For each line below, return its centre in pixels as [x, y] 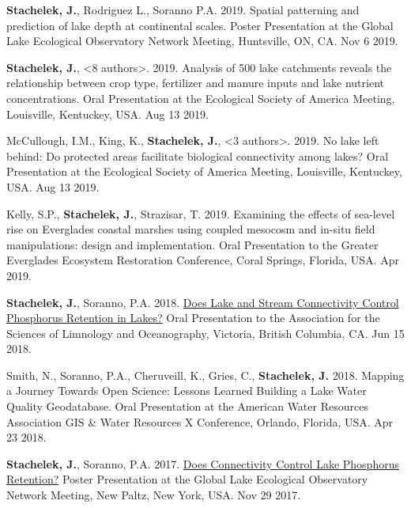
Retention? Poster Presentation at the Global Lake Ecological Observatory [187, 479]
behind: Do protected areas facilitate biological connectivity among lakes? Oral [198, 155]
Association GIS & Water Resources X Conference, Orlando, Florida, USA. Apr [200, 421]
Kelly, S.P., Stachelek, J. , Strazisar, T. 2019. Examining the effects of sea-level [201, 213]
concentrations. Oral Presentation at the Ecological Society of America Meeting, [201, 98]
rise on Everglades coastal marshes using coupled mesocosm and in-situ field [191, 229]
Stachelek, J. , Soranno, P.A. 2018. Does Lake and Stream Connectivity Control [203, 302]
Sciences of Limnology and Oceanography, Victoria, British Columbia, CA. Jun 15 [205, 333]
